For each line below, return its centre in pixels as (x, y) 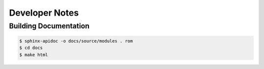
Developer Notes (44, 13)
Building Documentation (49, 26)
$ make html (34, 55)
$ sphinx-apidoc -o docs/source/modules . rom (76, 41)
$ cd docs (31, 48)
